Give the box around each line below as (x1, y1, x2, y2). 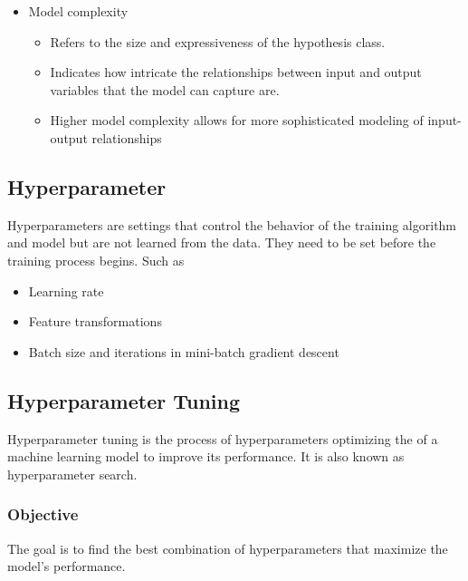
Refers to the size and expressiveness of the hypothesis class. (50, 32, 386, 51)
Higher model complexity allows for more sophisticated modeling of (50, 111, 424, 130)
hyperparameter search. (7, 464, 138, 483)
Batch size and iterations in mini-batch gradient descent (28, 342, 339, 361)
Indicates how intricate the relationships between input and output (50, 63, 422, 82)
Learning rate (28, 281, 104, 300)
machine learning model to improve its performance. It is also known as (7, 447, 405, 466)
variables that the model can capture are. (50, 80, 280, 99)
